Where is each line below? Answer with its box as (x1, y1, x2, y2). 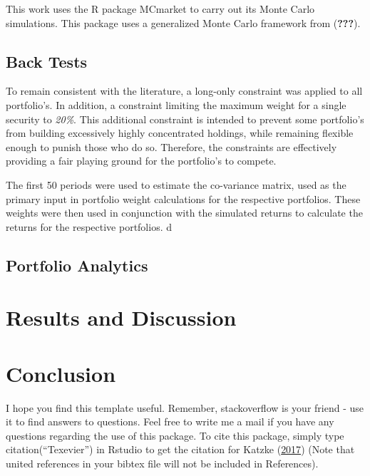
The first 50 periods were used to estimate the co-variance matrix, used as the (6, 177, 346, 192)
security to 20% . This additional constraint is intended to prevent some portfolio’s (6, 111, 364, 126)
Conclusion (6, 358, 116, 388)
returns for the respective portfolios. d (6, 219, 173, 234)
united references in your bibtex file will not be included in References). (6, 455, 319, 470)
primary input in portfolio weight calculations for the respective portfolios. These (6, 191, 361, 206)
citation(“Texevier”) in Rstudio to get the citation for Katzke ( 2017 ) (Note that (6, 442, 355, 457)
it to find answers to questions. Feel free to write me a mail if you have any (6, 414, 334, 429)
